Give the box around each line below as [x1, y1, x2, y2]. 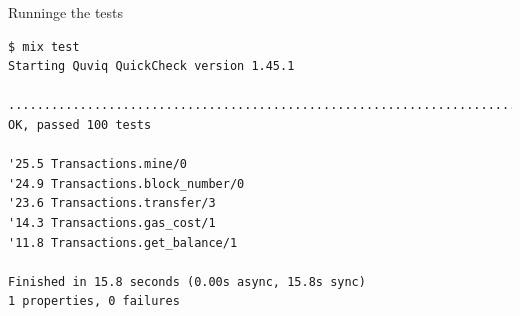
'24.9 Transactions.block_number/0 [8, 176, 245, 191]
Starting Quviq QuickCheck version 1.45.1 [8, 59, 295, 74]
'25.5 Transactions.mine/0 [8, 157, 187, 172]
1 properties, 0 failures [8, 294, 180, 309]
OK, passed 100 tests [8, 117, 152, 132]
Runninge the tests [8, 2, 124, 22]
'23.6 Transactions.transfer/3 [8, 196, 216, 211]
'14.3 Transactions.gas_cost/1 [8, 215, 216, 230]
